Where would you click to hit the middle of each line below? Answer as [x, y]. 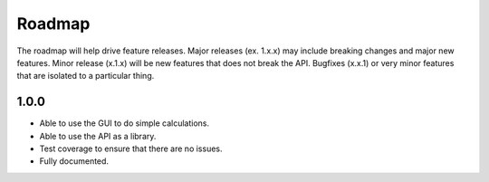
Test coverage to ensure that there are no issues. [131, 148]
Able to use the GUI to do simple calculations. [125, 123]
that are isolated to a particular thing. [86, 76]
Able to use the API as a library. [98, 136]
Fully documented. [74, 161]
